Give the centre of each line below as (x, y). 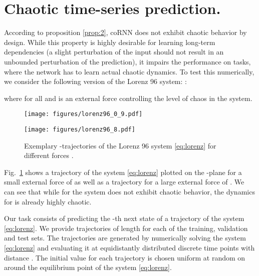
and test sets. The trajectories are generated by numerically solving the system (125, 238)
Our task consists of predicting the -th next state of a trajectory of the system (124, 218)
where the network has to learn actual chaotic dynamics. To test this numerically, (129, 71)
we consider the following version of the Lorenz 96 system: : (95, 81)
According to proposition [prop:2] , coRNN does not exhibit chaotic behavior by (125, 32)
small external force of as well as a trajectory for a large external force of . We (124, 182)
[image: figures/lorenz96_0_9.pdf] (83, 114)
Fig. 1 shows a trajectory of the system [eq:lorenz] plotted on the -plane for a (123, 172)
